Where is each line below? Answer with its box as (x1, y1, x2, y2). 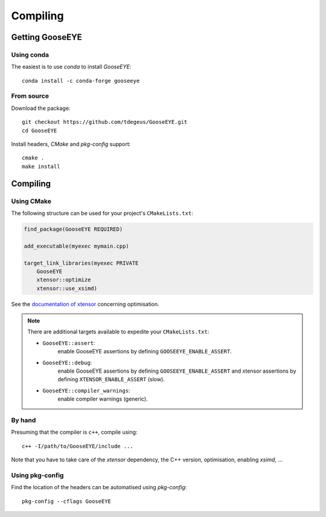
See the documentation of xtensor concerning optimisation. (11, 300, 159, 307)
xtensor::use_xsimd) (36, 284, 98, 292)
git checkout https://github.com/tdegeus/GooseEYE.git (22, 118, 188, 126)
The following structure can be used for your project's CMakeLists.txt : (11, 209, 193, 217)
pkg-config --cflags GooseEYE (22, 498, 112, 504)
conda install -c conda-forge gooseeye (22, 77, 140, 84)
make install (22, 163, 60, 170)
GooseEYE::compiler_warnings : (42, 387, 130, 394)
